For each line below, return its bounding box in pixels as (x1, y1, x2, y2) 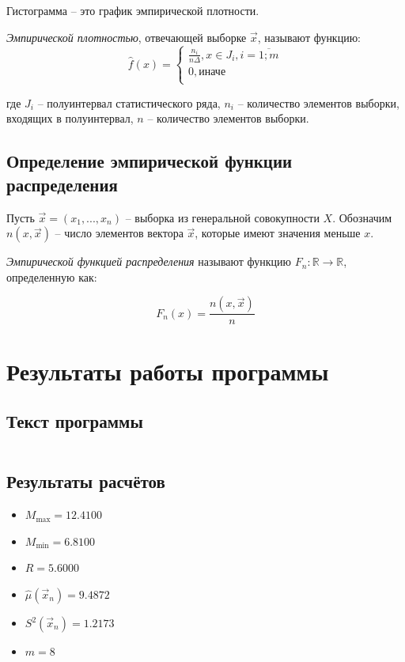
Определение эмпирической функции (6, 149, 293, 173)
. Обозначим (332, 209, 392, 225)
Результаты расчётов (6, 469, 165, 494)
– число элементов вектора (55, 225, 184, 241)
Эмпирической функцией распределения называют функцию (6, 253, 292, 270)
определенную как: (6, 268, 97, 285)
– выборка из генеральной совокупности (125, 209, 320, 225)
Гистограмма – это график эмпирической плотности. (6, 2, 259, 18)
